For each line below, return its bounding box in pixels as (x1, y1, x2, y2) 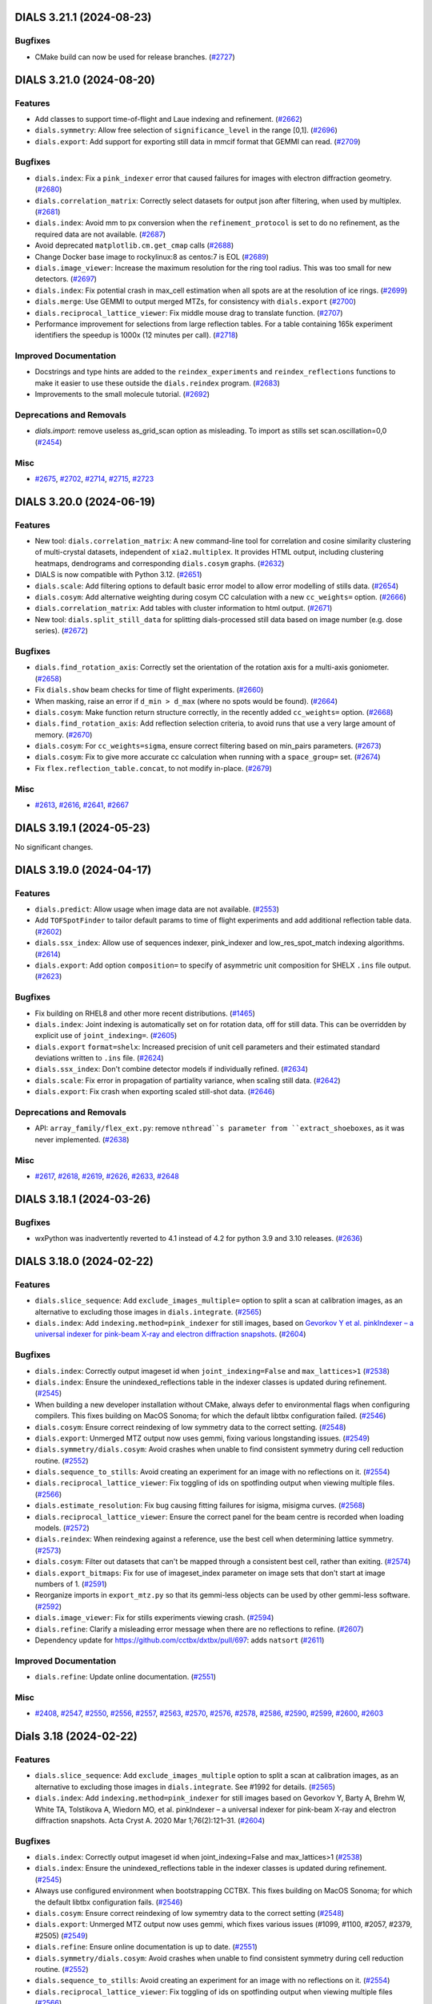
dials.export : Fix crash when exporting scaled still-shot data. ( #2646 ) (34, 1087, 275, 1097)
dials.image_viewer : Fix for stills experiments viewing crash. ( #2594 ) (34, 1613, 274, 1622)
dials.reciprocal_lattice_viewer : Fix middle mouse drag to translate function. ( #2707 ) (34, 308, 343, 317)
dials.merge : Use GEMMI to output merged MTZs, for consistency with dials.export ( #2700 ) (34, 297, 356, 306)
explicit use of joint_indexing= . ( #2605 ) (34, 1031, 178, 1040)
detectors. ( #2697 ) (34, 274, 98, 284)
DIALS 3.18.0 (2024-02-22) (14, 1255, 154, 1268)
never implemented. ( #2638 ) (34, 1134, 130, 1144)
